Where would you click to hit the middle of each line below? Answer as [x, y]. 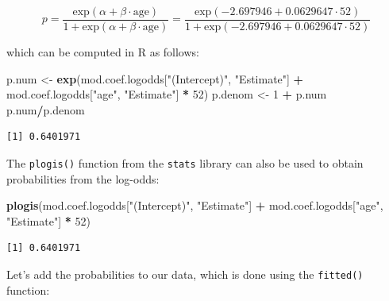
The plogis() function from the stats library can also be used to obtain [185, 163]
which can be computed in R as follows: [103, 52]
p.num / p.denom [46, 109]
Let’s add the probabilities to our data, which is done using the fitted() [185, 274]
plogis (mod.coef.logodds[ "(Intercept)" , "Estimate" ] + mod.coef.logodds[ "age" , [195, 205]
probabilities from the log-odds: [83, 178]
